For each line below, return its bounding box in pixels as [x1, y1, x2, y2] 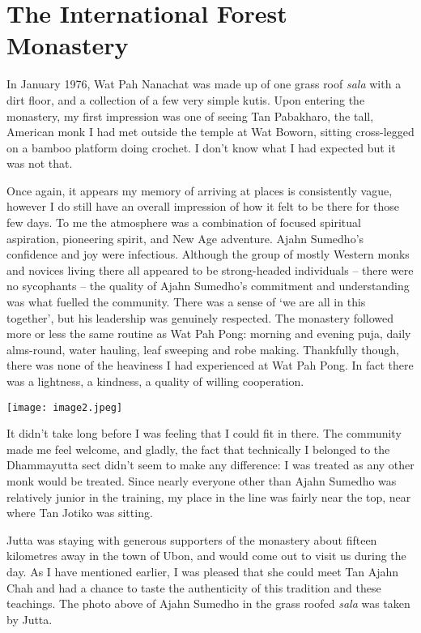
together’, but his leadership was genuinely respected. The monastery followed [6, 309, 394, 326]
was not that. [6, 155, 73, 172]
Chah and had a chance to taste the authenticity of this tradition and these [6, 579, 381, 596]
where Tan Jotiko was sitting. [6, 504, 153, 521]
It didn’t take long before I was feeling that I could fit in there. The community [6, 425, 402, 442]
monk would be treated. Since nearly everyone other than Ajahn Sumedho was [6, 473, 397, 490]
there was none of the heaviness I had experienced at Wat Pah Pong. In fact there [6, 357, 414, 374]
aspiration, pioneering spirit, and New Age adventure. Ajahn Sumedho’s [6, 229, 364, 246]
